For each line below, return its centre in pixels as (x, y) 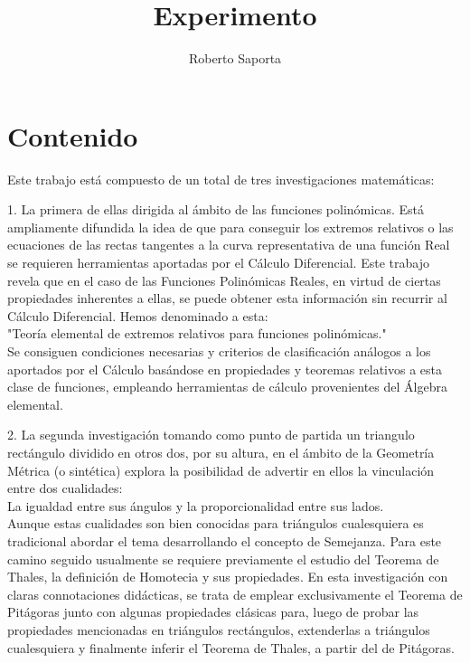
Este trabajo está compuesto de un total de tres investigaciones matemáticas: (221, 179)
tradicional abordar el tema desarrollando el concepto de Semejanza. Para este (225, 540)
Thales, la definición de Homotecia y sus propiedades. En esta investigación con (228, 577)
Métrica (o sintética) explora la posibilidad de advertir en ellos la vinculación (221, 470)
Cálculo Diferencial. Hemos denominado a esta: (138, 315)
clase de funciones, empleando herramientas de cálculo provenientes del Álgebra (227, 387)
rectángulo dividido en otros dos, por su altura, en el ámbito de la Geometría (221, 452)
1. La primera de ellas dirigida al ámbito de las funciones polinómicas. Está (216, 209)
